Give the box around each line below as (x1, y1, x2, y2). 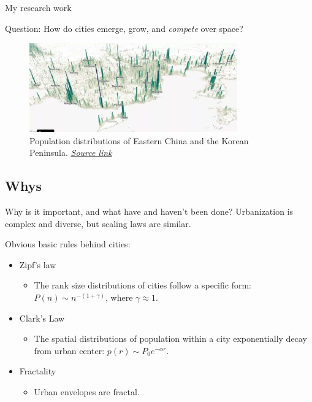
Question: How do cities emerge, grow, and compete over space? (5, 21, 243, 34)
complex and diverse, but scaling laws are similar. (5, 217, 191, 230)
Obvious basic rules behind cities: (5, 238, 131, 250)
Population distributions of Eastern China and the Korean (29, 134, 249, 147)
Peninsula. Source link (29, 146, 112, 159)
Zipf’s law (19, 258, 56, 271)
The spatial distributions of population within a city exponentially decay (34, 332, 307, 345)
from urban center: (34, 344, 105, 357)
